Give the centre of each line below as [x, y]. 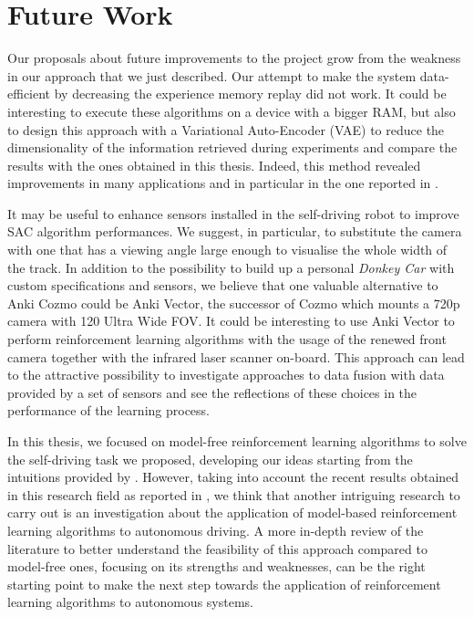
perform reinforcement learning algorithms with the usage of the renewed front [227, 339]
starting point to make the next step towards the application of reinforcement [224, 584]
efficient [29, 94]
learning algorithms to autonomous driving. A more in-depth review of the [216, 530]
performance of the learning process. [108, 410]
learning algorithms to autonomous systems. [130, 602]
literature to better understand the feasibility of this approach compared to [217, 548]
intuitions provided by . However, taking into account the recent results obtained [233, 477]
